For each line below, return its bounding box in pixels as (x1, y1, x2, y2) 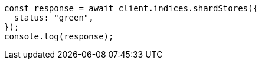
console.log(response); (4, 32, 114, 41)
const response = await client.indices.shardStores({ (4, 4, 258, 13)
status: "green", (14, 13, 94, 22)
